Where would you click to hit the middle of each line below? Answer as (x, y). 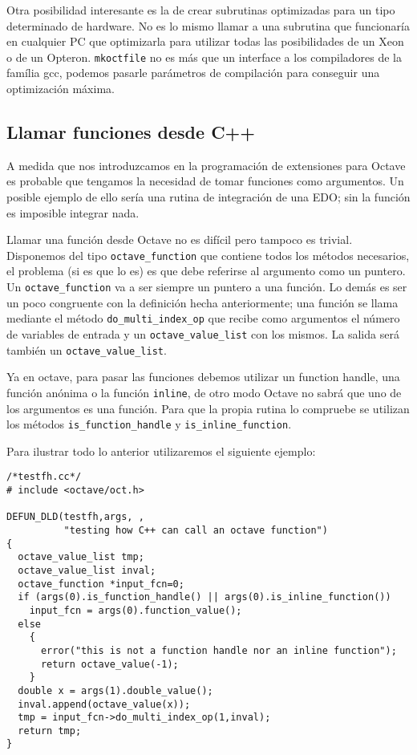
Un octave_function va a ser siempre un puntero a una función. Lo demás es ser (207, 287)
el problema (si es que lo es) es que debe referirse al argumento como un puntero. (206, 271)
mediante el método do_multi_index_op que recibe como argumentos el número (203, 318)
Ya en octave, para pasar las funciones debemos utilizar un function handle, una (203, 377)
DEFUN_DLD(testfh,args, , (75, 517)
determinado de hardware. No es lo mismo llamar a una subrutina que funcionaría (208, 25)
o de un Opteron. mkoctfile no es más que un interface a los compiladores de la (204, 57)
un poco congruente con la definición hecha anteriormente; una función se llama (202, 302)
